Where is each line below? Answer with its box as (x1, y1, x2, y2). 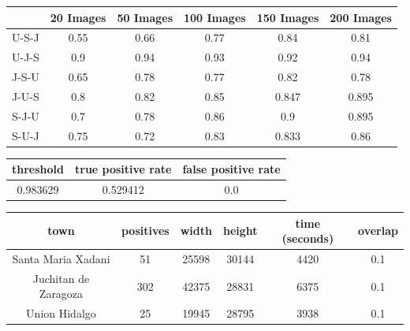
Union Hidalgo (26, 305, 96, 322)
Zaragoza (39, 285, 84, 302)
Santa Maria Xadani (12, 251, 110, 267)
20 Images (50, 9, 106, 25)
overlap (358, 222, 398, 239)
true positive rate (74, 161, 172, 177)
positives (121, 222, 170, 239)
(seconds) (281, 230, 334, 247)
